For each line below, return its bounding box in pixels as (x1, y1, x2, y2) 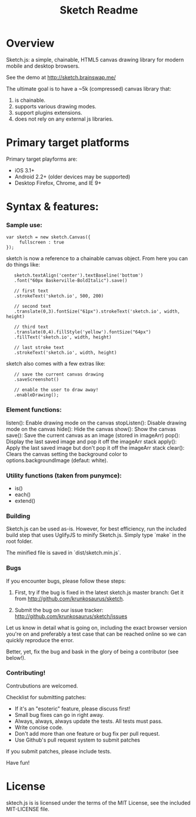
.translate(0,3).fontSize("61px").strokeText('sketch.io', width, (14, 308, 181, 315)
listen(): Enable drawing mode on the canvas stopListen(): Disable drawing (6, 419, 187, 426)
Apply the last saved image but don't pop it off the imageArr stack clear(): (6, 444, 185, 451)
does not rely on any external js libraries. (14, 115, 114, 122)
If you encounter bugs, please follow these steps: (6, 577, 126, 584)
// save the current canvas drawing (14, 371, 104, 377)
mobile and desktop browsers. (6, 62, 80, 69)
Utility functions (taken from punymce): (6, 471, 122, 480)
